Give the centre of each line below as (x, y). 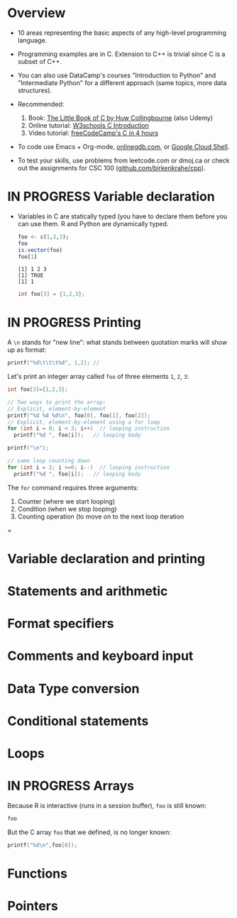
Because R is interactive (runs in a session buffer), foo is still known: (107, 805)
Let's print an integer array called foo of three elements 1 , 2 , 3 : (98, 377)
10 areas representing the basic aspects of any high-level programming (122, 33)
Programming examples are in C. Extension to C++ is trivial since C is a (121, 54)
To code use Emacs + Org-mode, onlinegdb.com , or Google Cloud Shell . (123, 146)
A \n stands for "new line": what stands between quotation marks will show (117, 343)
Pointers (33, 906)
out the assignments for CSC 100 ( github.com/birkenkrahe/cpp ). (111, 167)
